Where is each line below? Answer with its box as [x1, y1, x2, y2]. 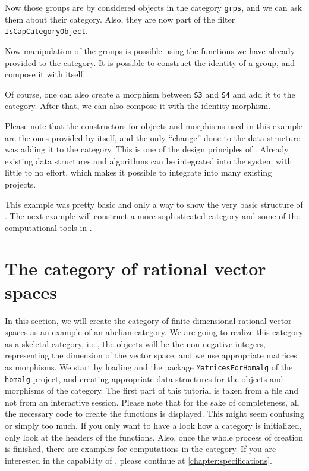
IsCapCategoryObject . [5, 24, 88, 37]
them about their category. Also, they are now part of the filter [5, 13, 235, 25]
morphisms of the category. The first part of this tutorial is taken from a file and [5, 384, 299, 397]
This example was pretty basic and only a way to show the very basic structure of [5, 198, 303, 210]
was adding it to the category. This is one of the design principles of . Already [5, 143, 289, 155]
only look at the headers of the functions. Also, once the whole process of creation [5, 431, 304, 443]
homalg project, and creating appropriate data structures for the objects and [5, 372, 283, 385]
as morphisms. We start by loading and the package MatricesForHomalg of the [5, 360, 293, 373]
